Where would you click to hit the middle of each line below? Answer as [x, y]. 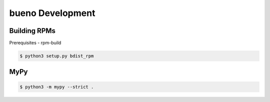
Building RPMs [32, 31]
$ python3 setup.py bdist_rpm [57, 56]
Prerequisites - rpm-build [35, 43]
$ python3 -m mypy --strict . [57, 87]
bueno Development [52, 13]
